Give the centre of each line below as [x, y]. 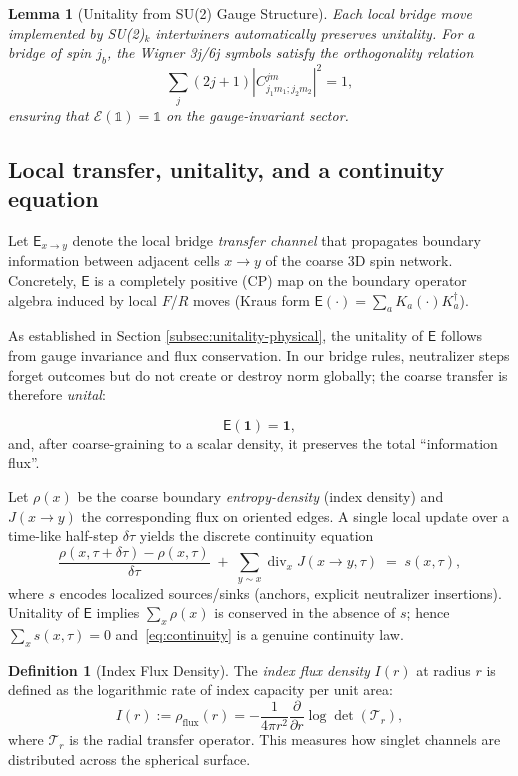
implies [118, 612]
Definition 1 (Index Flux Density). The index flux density [189, 669]
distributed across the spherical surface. [129, 758]
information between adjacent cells [114, 260]
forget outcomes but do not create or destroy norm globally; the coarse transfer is [258, 374]
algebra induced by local [83, 299]
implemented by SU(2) [76, 32]
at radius [443, 669]
